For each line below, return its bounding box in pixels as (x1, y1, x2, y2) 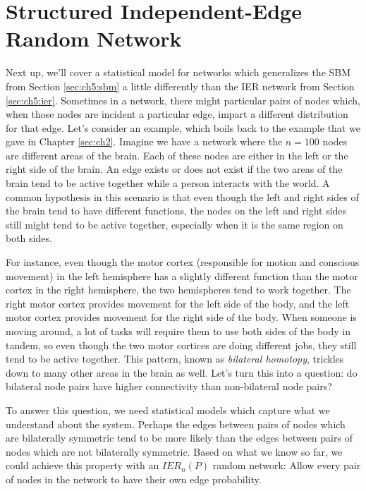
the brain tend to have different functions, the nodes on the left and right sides (6, 203, 347, 218)
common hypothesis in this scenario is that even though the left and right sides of (6, 189, 359, 204)
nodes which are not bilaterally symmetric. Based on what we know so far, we (6, 444, 343, 459)
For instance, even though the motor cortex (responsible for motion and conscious (6, 255, 360, 269)
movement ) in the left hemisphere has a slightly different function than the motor (6, 268, 358, 283)
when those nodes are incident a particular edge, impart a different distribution (6, 107, 348, 121)
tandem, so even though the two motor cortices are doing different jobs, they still (6, 337, 357, 352)
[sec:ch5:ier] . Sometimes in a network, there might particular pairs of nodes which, (6, 92, 360, 107)
